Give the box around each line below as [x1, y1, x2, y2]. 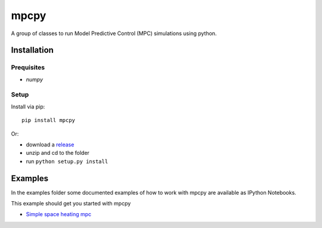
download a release [26, 141, 75, 148]
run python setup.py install [26, 158, 109, 165]
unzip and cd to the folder [26, 149, 89, 157]
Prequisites [11, 63, 45, 71]
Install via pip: [11, 103, 45, 110]
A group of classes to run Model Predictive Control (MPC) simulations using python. [11, 30, 217, 37]
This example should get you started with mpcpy [11, 200, 131, 207]
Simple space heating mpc [26, 211, 92, 218]
